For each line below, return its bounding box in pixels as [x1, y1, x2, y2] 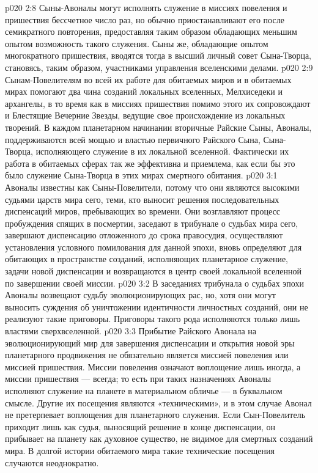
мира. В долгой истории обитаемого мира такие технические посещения [5, 444, 275, 457]
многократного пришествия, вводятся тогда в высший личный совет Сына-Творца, [5, 49, 312, 62]
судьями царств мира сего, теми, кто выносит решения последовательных [5, 193, 279, 205]
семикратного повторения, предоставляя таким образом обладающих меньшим [5, 25, 297, 38]
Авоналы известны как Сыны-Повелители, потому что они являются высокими [5, 180, 300, 193]
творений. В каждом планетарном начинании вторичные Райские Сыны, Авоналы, [5, 120, 312, 133]
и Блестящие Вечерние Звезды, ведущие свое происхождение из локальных [5, 109, 286, 122]
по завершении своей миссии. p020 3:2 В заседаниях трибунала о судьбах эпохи [5, 276, 304, 289]
